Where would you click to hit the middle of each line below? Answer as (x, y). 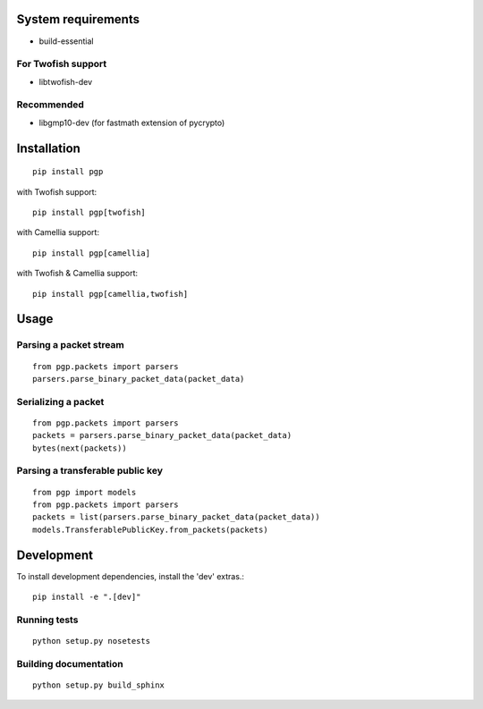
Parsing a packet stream (70, 345)
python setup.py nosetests (92, 641)
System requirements (78, 19)
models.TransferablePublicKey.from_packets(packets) (150, 529)
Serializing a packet (60, 401)
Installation (48, 148)
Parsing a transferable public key (89, 471)
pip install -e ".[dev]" (87, 597)
